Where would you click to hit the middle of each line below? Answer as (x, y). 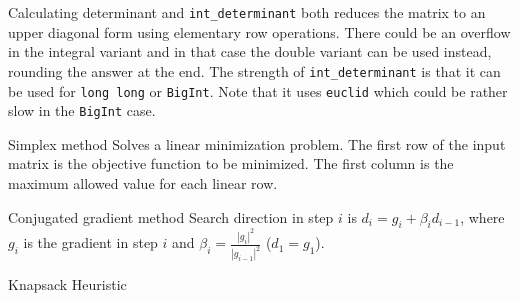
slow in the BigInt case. (82, 110)
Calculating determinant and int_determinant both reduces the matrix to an (247, 12)
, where (482, 216)
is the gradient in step (90, 242)
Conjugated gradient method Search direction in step (171, 216)
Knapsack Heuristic (67, 284)
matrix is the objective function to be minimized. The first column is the (231, 163)
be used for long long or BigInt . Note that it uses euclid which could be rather (258, 90)
